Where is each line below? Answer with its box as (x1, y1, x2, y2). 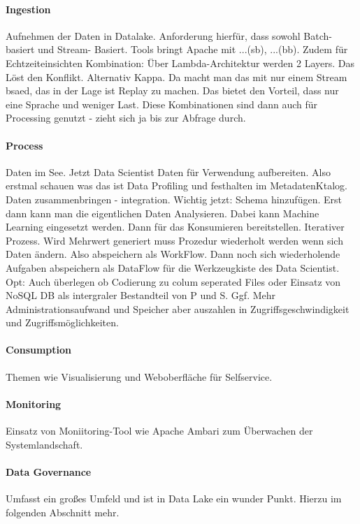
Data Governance (6, 464, 92, 479)
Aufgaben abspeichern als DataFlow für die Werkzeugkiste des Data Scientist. (6, 260, 340, 275)
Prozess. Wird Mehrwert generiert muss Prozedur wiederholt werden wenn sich (6, 233, 343, 247)
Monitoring (6, 396, 62, 411)
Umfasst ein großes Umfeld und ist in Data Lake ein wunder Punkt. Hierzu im (6, 491, 342, 506)
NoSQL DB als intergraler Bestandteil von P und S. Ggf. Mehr (6, 288, 276, 303)
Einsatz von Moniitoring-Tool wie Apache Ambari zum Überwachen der (6, 423, 313, 438)
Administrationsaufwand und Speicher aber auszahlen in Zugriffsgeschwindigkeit (6, 301, 350, 316)
